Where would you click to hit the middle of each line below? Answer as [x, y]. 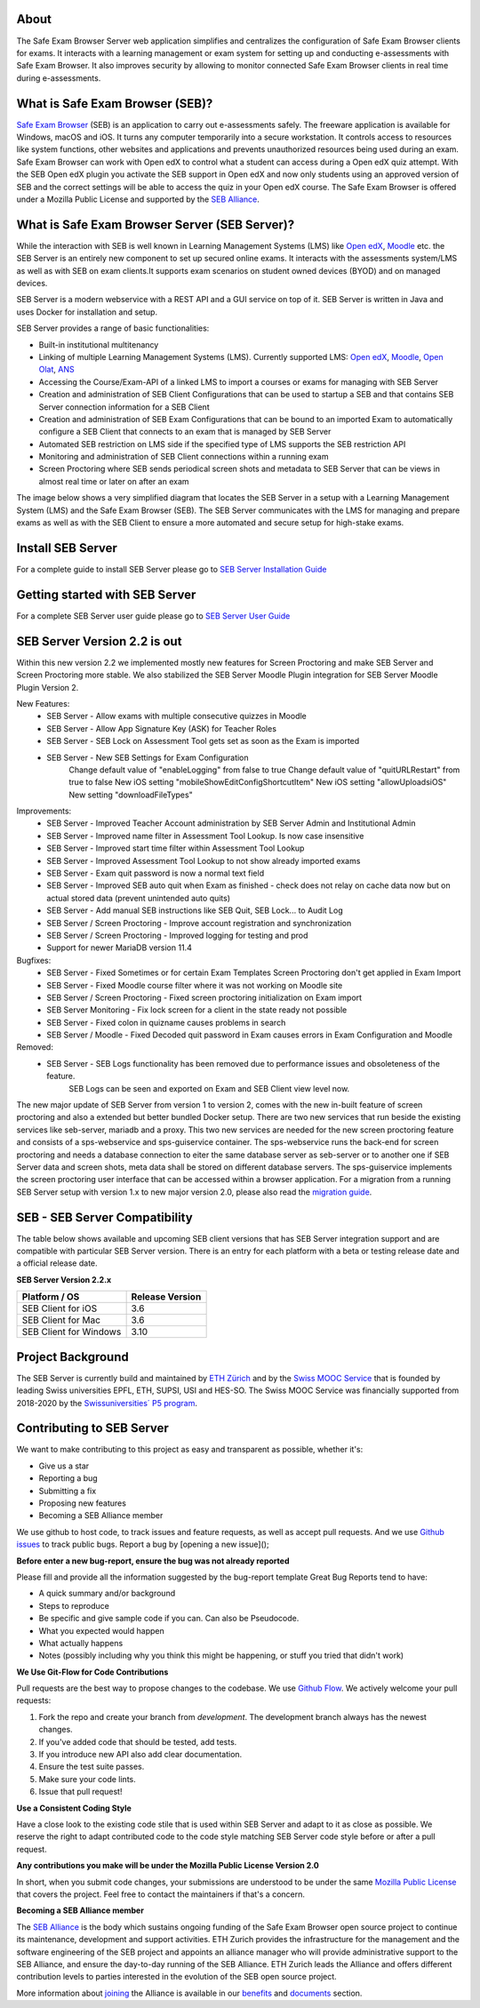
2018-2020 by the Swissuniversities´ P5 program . [107, 1403]
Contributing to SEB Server [92, 1428]
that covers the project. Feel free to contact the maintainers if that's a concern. [161, 1894]
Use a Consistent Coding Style [74, 1808]
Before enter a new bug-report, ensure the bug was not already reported [153, 1561]
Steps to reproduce [74, 1605]
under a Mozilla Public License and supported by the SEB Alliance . [138, 199]
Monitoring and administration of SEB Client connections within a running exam [184, 457]
